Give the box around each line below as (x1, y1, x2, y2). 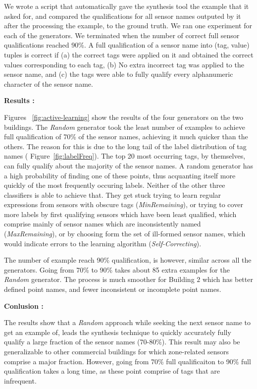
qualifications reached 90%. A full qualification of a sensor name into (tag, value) (4, 40, 250, 50)
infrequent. (4, 375, 37, 386)
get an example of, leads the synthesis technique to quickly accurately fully (4, 327, 231, 337)
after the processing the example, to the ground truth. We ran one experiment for (4, 20, 252, 31)
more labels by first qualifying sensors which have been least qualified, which (4, 209, 237, 219)
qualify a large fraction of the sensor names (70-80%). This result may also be (4, 336, 240, 347)
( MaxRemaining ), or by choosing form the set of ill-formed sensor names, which (4, 228, 246, 239)
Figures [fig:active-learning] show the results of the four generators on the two (4, 111, 244, 122)
